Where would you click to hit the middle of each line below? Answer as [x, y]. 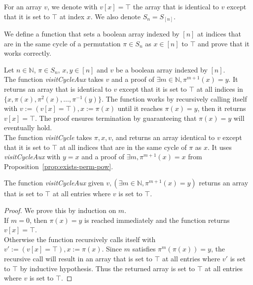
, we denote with [72, 6]
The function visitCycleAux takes [54, 79]
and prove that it [223, 43]
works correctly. [28, 53]
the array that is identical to [176, 6]
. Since [112, 249]
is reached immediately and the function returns [157, 220]
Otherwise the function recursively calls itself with [80, 239]
